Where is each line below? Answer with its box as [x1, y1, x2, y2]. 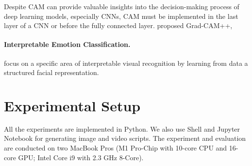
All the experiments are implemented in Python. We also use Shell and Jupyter [4, 123, 240, 134]
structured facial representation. [4, 67, 99, 77]
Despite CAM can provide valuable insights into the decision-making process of [4, 1, 239, 11]
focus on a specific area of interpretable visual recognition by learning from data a [4, 58, 248, 68]
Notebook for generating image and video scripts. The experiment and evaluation [4, 133, 246, 143]
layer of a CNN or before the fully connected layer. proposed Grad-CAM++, [4, 20, 233, 30]
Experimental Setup [4, 95, 141, 115]
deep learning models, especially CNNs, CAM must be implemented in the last [4, 11, 238, 21]
